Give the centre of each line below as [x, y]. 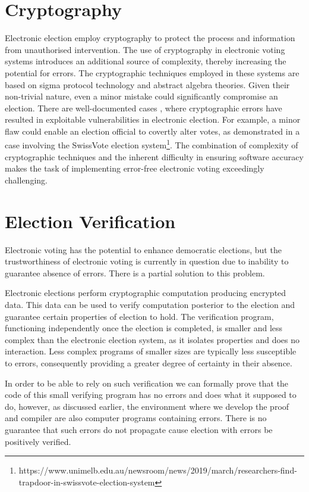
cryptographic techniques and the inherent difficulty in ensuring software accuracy [154, 156]
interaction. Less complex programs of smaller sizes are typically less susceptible [151, 351]
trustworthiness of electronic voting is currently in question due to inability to [147, 261]
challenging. [26, 180]
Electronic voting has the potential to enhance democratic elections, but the [143, 249]
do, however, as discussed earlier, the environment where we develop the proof [147, 406]
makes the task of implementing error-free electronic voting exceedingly [135, 168]
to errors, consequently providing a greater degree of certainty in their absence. [149, 362]
